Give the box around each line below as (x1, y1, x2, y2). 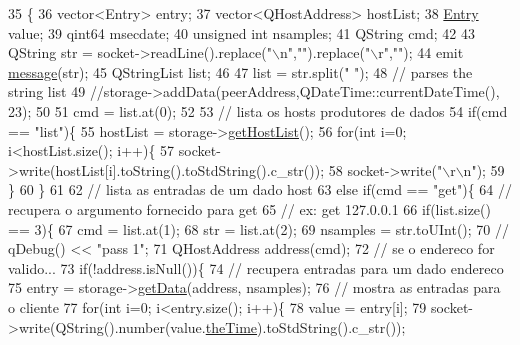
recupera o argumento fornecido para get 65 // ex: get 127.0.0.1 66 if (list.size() (8, 198, 491, 219)
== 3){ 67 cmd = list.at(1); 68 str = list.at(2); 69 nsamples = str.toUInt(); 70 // (8, 218, 510, 239)
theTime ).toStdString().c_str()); (205, 316, 406, 337)
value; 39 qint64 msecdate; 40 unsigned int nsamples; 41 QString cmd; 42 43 (8, 22, 476, 43)
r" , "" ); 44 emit (378, 42, 464, 63)
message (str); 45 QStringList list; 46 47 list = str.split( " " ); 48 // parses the (8, 61, 473, 82)
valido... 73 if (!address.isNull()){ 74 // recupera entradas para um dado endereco (8, 257, 504, 278)
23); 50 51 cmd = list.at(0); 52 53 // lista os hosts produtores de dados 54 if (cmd (8, 100, 508, 121)
